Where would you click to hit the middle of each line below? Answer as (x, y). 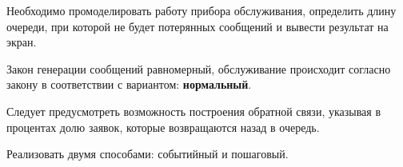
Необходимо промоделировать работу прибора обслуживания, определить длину (201, 10)
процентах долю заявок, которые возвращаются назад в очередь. (163, 127)
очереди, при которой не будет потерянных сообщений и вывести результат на (198, 26)
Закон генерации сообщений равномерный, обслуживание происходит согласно (199, 68)
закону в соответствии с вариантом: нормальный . (129, 84)
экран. (22, 42)
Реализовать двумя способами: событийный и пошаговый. (148, 154)
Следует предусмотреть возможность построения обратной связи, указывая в (194, 111)
